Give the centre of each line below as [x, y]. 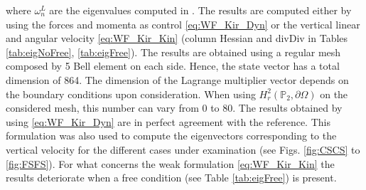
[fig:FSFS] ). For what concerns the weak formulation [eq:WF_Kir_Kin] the [170, 163]
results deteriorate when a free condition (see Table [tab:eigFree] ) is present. [171, 178]
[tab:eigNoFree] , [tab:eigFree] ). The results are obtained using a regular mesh [173, 52]
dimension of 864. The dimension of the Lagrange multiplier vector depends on [177, 79]
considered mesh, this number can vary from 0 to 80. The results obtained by [174, 108]
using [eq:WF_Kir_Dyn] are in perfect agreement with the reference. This [168, 121]
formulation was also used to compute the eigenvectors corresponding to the [171, 136]
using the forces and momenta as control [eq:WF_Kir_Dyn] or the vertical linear [183, 24]
